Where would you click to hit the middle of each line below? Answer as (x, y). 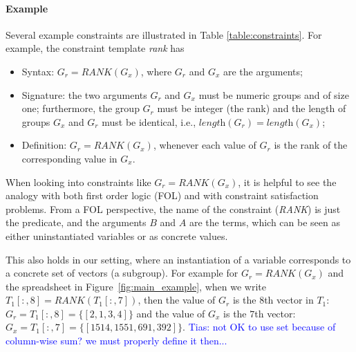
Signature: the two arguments (84, 94)
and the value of (171, 313)
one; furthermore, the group (81, 108)
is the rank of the (311, 145)
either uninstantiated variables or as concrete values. (117, 235)
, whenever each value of (205, 145)
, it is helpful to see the (287, 182)
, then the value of (177, 300)
